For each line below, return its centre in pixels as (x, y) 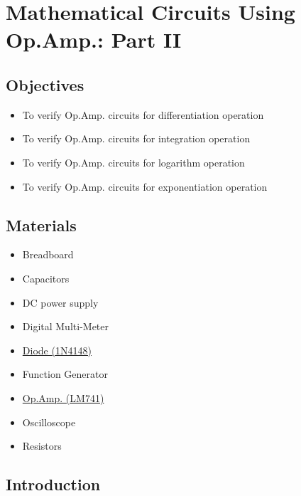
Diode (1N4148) (57, 350)
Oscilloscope (49, 422)
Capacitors (46, 278)
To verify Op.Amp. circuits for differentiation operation (143, 114)
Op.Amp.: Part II (94, 39)
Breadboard (48, 254)
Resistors (42, 446)
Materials (41, 225)
